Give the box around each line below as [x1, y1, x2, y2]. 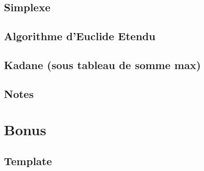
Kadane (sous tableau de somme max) [4, 57, 201, 72]
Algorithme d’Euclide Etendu [4, 28, 156, 44]
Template [4, 153, 52, 168]
